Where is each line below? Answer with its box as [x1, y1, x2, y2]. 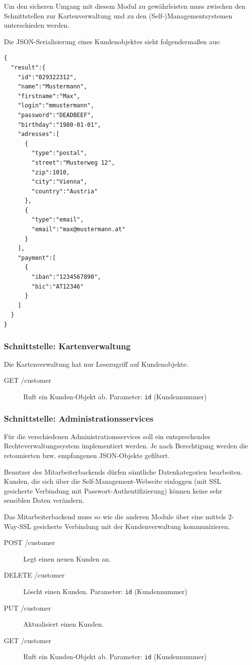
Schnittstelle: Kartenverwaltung [4, 340, 131, 352]
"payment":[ [17, 254, 56, 261]
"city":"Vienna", [31, 178, 87, 186]
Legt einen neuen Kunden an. [23, 553, 111, 563]
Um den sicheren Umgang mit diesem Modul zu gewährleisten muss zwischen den [4, 1, 246, 11]
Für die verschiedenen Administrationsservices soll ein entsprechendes [4, 431, 210, 441]
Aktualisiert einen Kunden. [23, 619, 104, 629]
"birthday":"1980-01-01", [17, 121, 101, 128]
